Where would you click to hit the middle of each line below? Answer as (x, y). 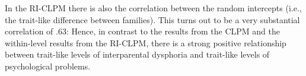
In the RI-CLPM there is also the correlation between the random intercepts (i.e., (153, 8)
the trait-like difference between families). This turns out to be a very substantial (152, 19)
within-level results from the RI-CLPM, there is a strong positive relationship (146, 42)
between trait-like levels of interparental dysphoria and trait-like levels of (137, 54)
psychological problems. (48, 66)
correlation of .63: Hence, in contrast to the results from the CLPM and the (142, 31)
